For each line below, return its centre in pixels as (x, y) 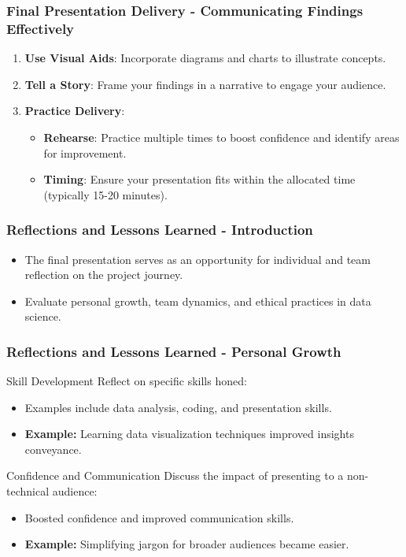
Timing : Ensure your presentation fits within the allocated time (199, 179)
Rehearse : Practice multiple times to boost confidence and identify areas (221, 137)
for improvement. (85, 152)
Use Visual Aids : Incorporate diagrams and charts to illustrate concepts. (205, 58)
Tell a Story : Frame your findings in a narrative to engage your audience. (205, 84)
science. (43, 316)
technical (28, 491)
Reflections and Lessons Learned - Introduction (160, 230)
